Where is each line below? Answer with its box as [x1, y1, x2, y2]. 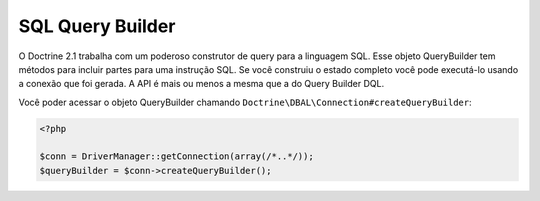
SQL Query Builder [18, 15, 176, 37]
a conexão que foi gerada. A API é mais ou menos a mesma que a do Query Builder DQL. [18, 78, 385, 90]
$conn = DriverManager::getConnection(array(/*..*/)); [39, 151, 314, 162]
